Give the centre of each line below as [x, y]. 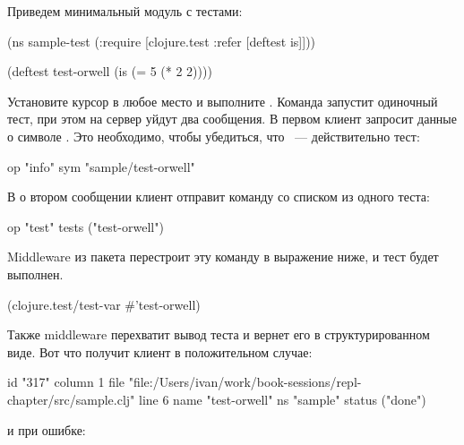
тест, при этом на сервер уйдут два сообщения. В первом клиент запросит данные [232, 119]
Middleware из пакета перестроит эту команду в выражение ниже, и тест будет [223, 257]
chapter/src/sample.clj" [71, 399]
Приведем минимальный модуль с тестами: [125, 11]
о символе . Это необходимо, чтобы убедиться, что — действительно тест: [214, 136]
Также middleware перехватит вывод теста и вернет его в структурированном [219, 334]
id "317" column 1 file [66, 382]
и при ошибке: [47, 429]
